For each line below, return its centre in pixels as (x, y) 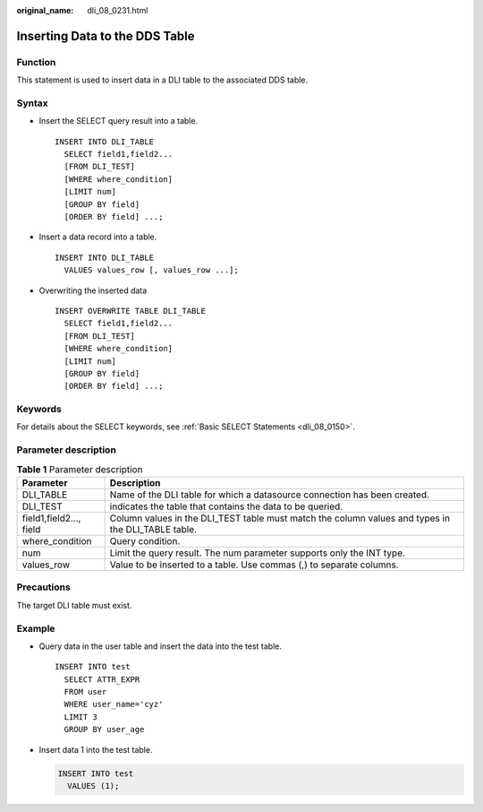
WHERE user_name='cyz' (114, 704)
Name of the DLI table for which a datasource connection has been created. (269, 495)
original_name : (45, 10)
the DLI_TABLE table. (153, 529)
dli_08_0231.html (118, 10)
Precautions (43, 587)
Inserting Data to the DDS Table (106, 36)
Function (36, 62)
